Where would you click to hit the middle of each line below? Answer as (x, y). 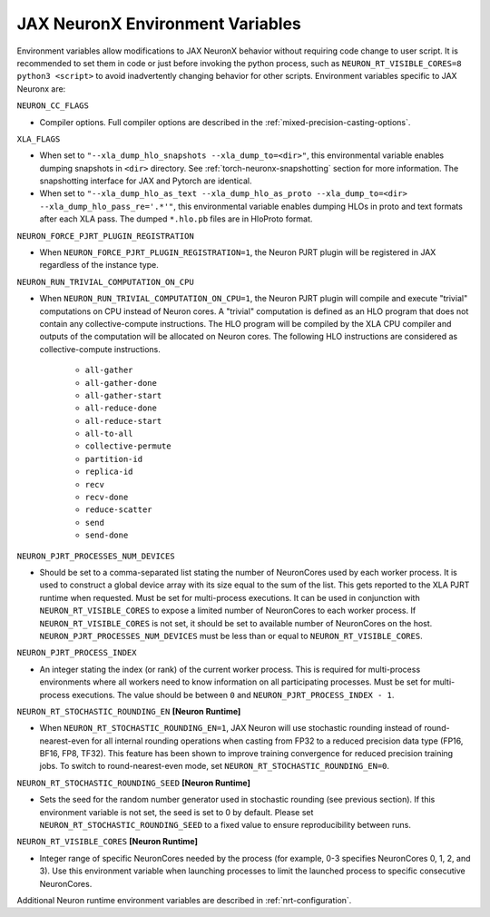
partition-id (114, 459)
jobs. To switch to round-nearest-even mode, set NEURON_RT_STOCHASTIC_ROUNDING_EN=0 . (215, 766)
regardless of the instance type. (99, 265)
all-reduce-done (121, 408)
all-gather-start (123, 395)
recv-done (107, 498)
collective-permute (128, 446)
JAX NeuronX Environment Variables (159, 24)
